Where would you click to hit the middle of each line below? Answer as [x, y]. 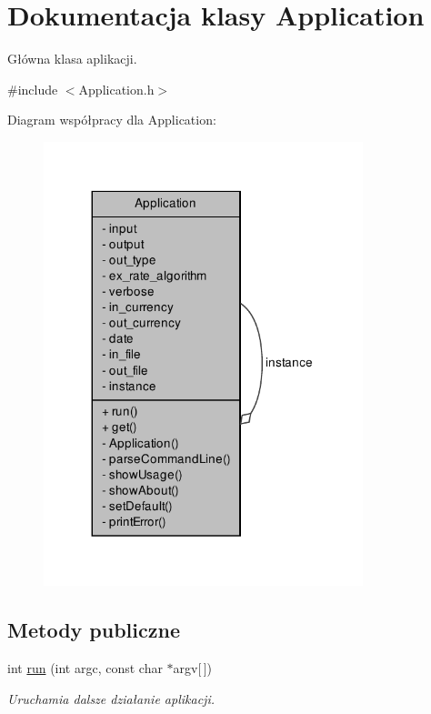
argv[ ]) [193, 667]
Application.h [116, 89]
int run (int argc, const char [85, 667]
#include [33, 89]
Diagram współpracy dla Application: [112, 120]
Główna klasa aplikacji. [72, 59]
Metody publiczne [94, 630]
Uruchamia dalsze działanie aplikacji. [111, 698]
